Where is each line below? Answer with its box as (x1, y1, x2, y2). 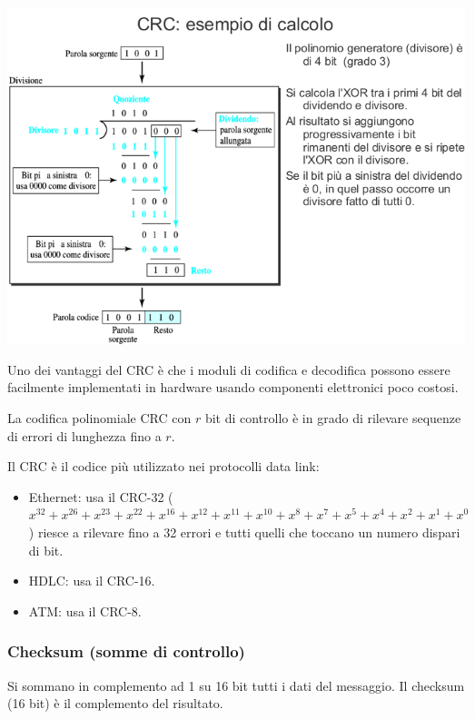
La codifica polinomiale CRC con (7, 409, 192, 428)
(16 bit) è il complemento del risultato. (7, 694, 223, 713)
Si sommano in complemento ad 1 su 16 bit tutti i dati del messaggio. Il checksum (7, 675, 465, 694)
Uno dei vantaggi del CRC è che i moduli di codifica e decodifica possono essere (7, 359, 450, 379)
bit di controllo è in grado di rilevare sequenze (204, 409, 461, 428)
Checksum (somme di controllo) (7, 640, 245, 663)
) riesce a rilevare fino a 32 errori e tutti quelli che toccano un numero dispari (28, 523, 460, 542)
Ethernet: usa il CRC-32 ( (28, 487, 173, 506)
